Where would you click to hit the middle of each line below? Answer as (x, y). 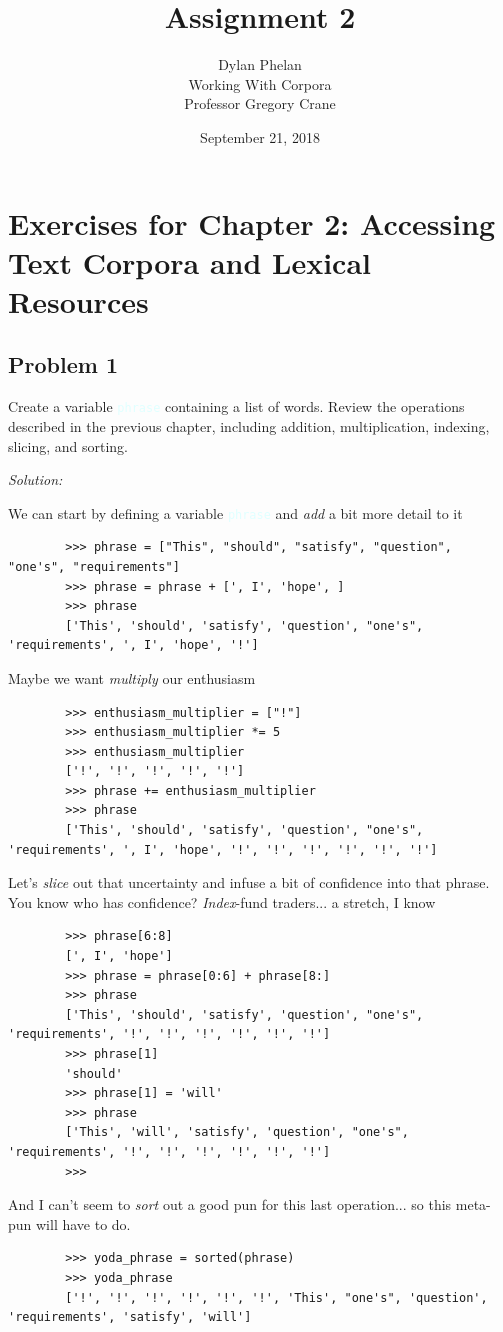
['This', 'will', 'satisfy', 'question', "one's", (237, 1132)
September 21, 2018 (260, 136)
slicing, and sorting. (68, 445)
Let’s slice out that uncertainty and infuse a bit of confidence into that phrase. (249, 882)
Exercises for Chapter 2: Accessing (252, 222)
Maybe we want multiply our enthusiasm (132, 677)
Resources (78, 300)
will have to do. (83, 1223)
